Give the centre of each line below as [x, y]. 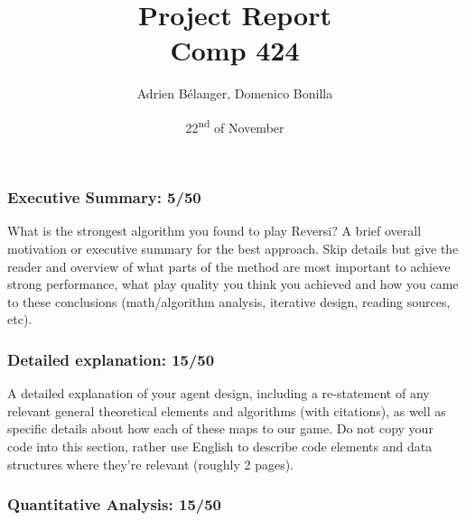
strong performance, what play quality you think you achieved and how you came [233, 284]
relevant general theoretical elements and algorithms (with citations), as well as [227, 410]
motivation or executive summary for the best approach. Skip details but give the [233, 249]
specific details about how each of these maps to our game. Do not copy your [220, 428]
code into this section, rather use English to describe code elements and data [220, 447]
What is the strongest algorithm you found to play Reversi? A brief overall [214, 231]
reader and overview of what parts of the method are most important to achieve [229, 266]
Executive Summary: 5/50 [104, 197]
